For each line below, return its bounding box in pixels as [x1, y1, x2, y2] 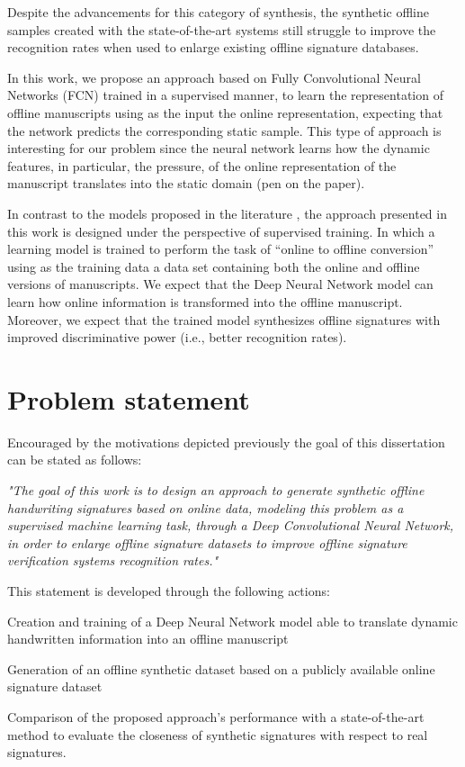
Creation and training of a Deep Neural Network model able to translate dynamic [7, 611, 458, 630]
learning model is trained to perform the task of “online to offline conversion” [7, 239, 434, 258]
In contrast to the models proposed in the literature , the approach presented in [7, 203, 447, 222]
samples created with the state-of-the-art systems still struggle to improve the [7, 20, 436, 39]
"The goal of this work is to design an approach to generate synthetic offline [7, 481, 425, 499]
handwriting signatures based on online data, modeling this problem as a [7, 498, 404, 517]
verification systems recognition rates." [7, 551, 219, 570]
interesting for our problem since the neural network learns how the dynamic [7, 139, 430, 158]
